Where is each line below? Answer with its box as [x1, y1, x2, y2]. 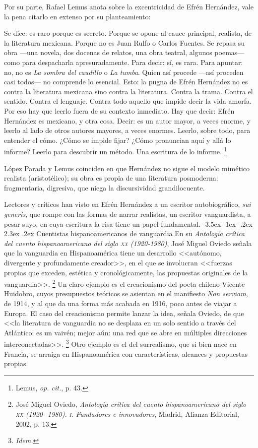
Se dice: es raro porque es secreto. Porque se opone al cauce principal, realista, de [4, 28, 252, 38]
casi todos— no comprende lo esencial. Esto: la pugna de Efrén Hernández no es [4, 76, 248, 87]
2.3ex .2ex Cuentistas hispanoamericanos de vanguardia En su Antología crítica [4, 228, 245, 239]
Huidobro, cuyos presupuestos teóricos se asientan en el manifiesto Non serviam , [4, 288, 248, 299]
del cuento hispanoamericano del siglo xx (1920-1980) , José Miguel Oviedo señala [4, 238, 252, 248]
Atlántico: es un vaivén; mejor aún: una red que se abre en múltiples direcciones [4, 327, 247, 337]
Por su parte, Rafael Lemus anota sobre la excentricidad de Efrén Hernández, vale [4, 1, 254, 11]
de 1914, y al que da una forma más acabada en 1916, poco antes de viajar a [4, 298, 237, 308]
